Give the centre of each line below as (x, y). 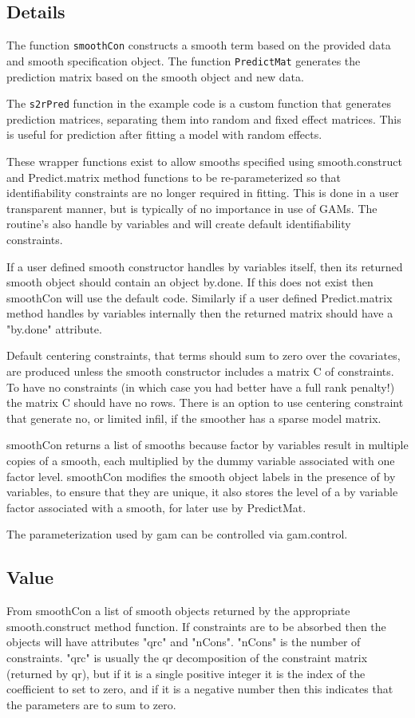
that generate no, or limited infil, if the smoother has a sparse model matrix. (194, 418)
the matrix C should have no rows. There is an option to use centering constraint (205, 402)
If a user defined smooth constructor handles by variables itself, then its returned (205, 266)
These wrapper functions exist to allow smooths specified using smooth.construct (204, 161)
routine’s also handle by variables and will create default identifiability (179, 224)
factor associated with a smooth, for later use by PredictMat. (156, 507)
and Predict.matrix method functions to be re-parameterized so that (174, 177)
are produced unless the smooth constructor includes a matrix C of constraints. (200, 371)
